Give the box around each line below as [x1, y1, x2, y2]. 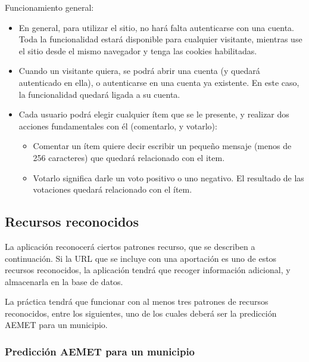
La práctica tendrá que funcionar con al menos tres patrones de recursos [5, 295, 269, 308]
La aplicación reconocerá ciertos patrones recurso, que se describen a [5, 240, 255, 252]
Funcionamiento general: [5, 1, 94, 13]
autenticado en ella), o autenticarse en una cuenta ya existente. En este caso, [18, 76, 299, 88]
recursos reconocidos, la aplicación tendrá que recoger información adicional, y [5, 264, 291, 276]
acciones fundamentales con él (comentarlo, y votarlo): [18, 119, 217, 132]
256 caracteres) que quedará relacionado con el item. [33, 151, 225, 163]
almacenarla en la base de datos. [5, 275, 123, 287]
